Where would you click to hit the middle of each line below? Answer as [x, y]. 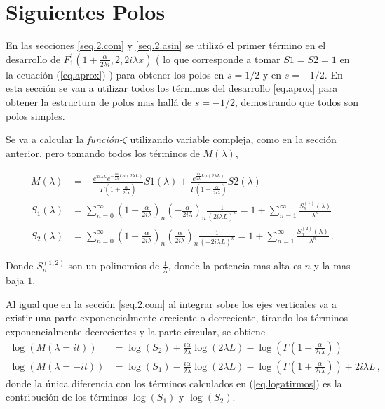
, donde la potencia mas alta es [235, 266]
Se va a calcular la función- [64, 139]
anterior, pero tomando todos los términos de [103, 153]
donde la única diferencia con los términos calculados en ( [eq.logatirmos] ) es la [174, 383]
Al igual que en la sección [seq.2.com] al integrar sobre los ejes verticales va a [171, 303]
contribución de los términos [67, 397]
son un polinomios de [114, 266]
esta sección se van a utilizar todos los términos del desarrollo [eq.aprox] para [172, 88]
